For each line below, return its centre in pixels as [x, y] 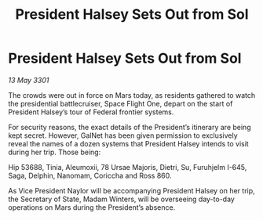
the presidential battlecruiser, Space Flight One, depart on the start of [121, 103]
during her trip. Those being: [55, 152]
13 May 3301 [29, 80]
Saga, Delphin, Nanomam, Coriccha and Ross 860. [90, 175]
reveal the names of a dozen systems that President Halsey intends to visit [128, 143]
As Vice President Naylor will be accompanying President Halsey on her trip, [131, 190]
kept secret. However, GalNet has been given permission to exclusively [123, 135]
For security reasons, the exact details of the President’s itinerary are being [130, 127]
